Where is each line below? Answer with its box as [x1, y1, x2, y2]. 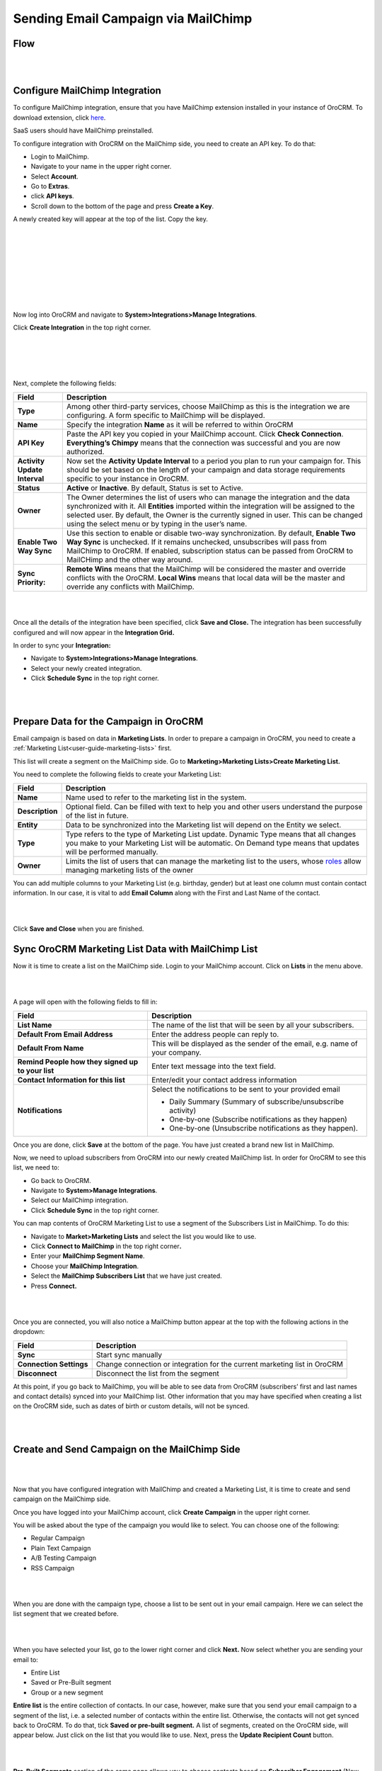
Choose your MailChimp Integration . [30, 1262, 139, 1270]
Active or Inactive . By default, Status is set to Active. [66, 482, 243, 492]
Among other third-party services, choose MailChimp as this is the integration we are [66, 401, 350, 411]
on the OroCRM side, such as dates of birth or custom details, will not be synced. [13, 1402, 250, 1410]
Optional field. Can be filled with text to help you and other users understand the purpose [65, 801, 363, 811]
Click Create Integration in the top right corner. [13, 323, 151, 332]
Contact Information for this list [17, 1075, 125, 1085]
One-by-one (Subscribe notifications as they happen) [168, 1114, 348, 1124]
